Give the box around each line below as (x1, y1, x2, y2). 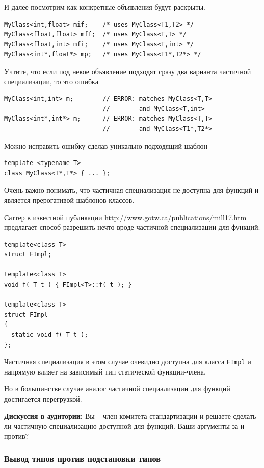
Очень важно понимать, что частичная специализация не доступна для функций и (4, 184, 259, 195)
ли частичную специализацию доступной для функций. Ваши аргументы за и (4, 420, 245, 431)
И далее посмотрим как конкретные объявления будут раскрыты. (4, 2, 205, 12)
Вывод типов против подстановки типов (4, 452, 161, 465)
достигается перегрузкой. (4, 393, 82, 404)
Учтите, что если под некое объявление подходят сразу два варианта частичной (4, 65, 251, 76)
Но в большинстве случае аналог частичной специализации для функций (4, 383, 230, 394)
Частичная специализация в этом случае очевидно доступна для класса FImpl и (4, 356, 251, 367)
